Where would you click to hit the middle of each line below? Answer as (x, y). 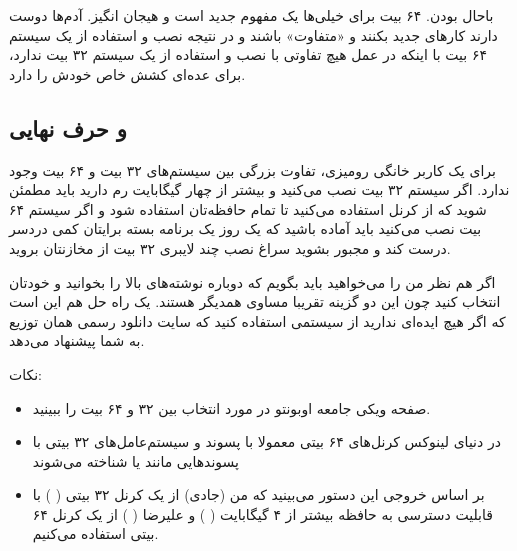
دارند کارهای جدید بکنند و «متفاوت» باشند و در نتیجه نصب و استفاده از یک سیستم (253, 34)
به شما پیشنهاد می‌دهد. (77, 340)
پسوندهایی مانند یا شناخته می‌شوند (135, 460)
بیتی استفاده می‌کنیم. (95, 533)
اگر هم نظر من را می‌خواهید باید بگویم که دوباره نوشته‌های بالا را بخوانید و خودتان (252, 281)
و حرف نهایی (68, 127)
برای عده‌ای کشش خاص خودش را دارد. (127, 73)
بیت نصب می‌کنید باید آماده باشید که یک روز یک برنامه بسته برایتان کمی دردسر (245, 228)
